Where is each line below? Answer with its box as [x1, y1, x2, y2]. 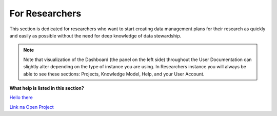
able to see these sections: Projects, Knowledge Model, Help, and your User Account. [23, 71, 205, 77]
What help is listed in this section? [9, 85, 84, 91]
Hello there [9, 94, 33, 101]
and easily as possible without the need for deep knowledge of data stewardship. [9, 32, 182, 38]
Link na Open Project [9, 104, 54, 110]
